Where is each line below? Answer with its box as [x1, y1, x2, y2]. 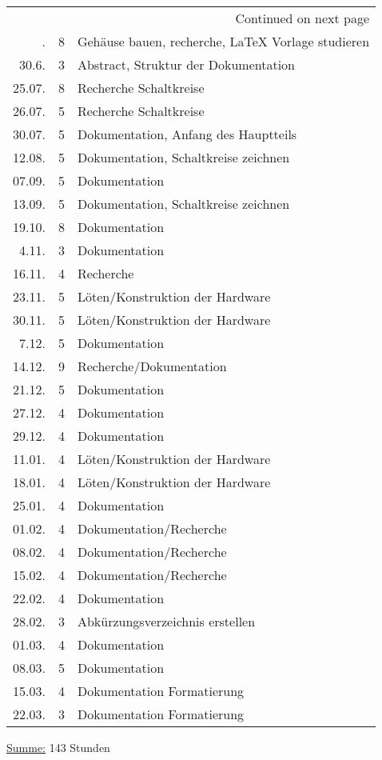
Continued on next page [235, 9, 370, 27]
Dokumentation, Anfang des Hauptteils [77, 125, 297, 143]
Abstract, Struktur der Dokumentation [77, 55, 296, 74]
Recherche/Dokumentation [77, 357, 227, 375]
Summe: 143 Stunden [6, 739, 110, 755]
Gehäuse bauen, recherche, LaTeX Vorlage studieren [77, 32, 370, 50]
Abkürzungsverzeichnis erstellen [77, 612, 256, 630]
